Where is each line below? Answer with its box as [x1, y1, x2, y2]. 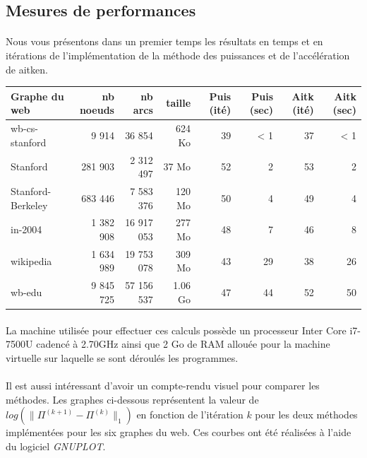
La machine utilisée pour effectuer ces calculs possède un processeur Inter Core [6, 322, 347, 337]
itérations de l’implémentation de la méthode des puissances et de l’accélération [6, 47, 350, 62]
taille [166, 95, 191, 110]
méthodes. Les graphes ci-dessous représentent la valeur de [6, 392, 259, 406]
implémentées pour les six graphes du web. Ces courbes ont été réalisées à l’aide [6, 425, 351, 440]
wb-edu [11, 285, 42, 300]
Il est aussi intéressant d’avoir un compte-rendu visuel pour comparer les [6, 377, 320, 392]
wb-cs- [11, 121, 38, 136]
